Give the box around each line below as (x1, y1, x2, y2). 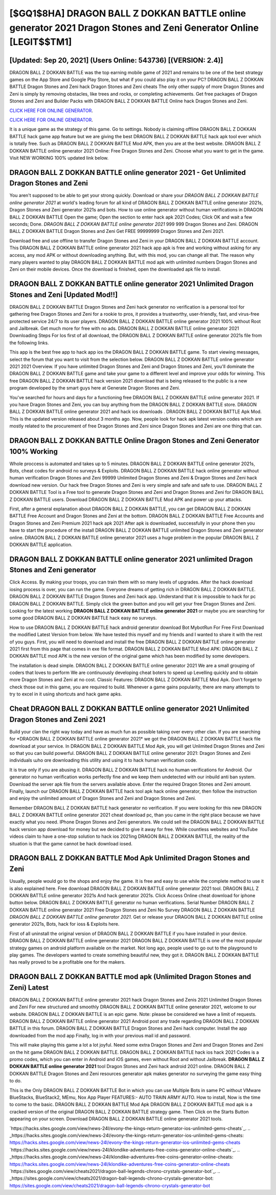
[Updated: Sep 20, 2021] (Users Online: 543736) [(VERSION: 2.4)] (9, 56, 223, 64)
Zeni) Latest (9, 983, 49, 992)
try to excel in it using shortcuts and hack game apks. (9, 691, 122, 697)
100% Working (9, 447, 58, 455)
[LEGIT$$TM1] (9, 36, 72, 48)
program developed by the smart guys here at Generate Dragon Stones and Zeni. (9, 385, 180, 391)
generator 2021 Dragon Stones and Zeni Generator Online (9, 22, 259, 33)
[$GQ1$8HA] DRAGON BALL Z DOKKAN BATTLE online (9, 8, 246, 19)
